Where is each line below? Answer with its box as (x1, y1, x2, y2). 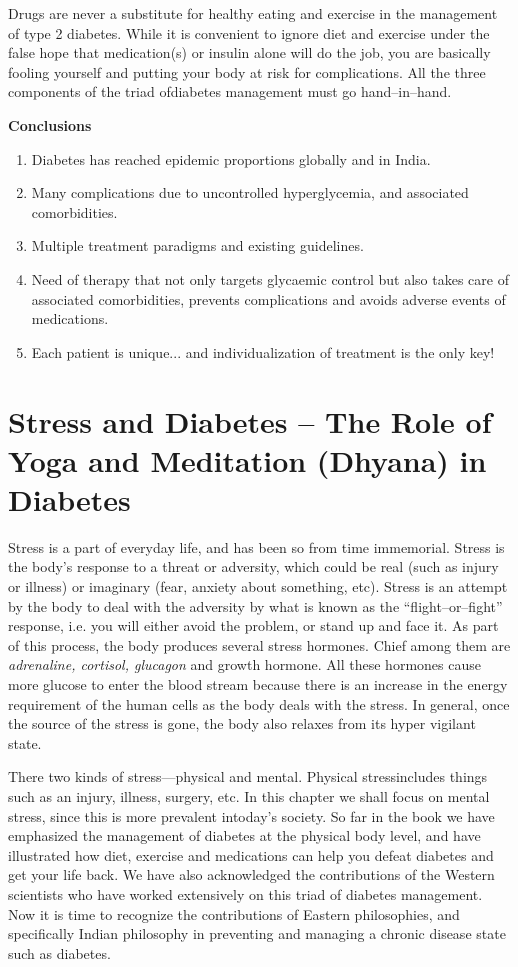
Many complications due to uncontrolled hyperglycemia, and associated (31, 182, 469, 203)
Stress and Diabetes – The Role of (8, 400, 492, 441)
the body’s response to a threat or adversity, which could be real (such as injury (8, 556, 499, 577)
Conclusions (8, 114, 92, 135)
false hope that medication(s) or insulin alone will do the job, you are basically (8, 42, 491, 63)
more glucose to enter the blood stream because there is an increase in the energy (8, 673, 508, 694)
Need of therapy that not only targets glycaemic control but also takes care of (31, 268, 509, 289)
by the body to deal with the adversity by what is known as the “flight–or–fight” (8, 595, 503, 616)
